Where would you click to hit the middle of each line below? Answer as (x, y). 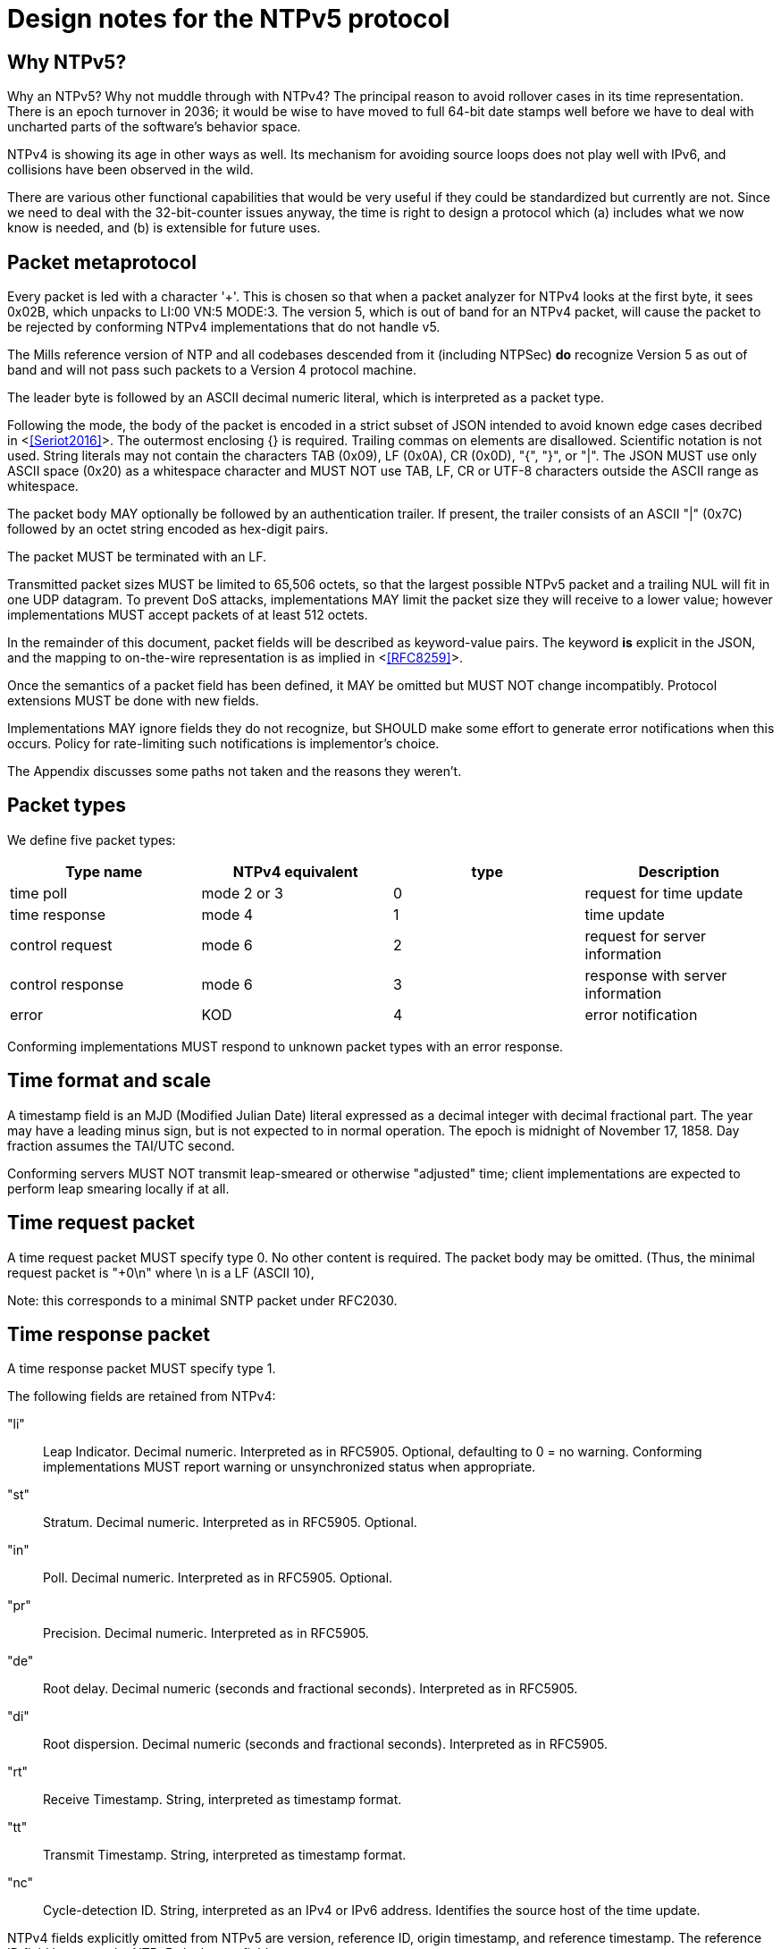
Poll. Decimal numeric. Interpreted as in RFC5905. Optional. (218, 1578)
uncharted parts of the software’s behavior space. (154, 127)
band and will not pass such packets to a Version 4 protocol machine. (212, 370)
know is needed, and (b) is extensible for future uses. (164, 228)
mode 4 (227, 914)
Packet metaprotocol (102, 262)
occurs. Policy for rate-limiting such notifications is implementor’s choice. (223, 744)
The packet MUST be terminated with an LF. (137, 557)
